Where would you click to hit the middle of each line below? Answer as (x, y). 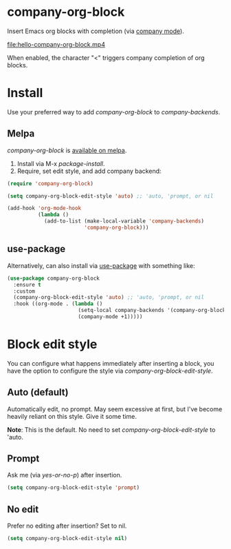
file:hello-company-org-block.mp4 (56, 44)
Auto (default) (38, 392)
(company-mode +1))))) (110, 317)
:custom (24, 291)
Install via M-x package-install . (61, 163)
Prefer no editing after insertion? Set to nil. (67, 526)
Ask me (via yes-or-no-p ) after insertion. (65, 475)
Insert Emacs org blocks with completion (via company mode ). (96, 31)
